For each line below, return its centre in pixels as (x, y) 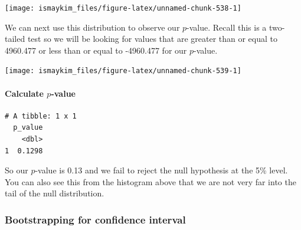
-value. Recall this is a (227, 27)
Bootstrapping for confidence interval (95, 219)
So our (17, 170)
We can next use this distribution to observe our (92, 27)
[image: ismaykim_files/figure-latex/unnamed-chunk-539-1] (123, 71)
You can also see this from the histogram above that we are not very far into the (150, 181)
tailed (15, 39)
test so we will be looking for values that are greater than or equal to (153, 39)
